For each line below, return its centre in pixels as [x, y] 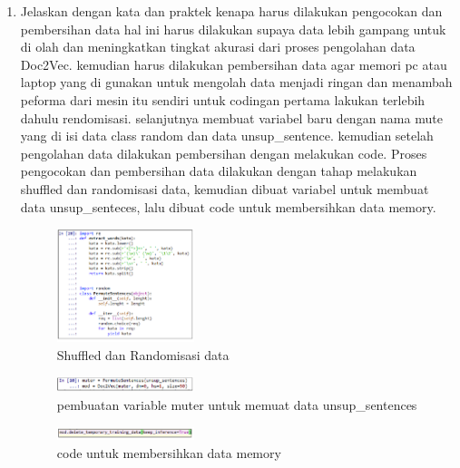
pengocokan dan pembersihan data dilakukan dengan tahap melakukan [219, 171]
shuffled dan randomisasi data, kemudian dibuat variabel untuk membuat [225, 188]
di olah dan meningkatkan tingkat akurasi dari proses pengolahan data [218, 47]
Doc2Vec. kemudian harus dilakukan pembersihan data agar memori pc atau [234, 64]
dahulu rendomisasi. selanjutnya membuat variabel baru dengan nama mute [231, 117]
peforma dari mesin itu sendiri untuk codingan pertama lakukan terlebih [223, 99]
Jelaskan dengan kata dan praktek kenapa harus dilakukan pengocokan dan [231, 11]
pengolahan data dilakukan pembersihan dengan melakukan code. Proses [224, 153]
